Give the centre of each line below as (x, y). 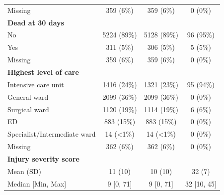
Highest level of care (43, 72)
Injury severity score (43, 158)
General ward (28, 97)
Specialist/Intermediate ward (52, 134)
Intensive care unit (36, 84)
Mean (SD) (24, 171)
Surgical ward (28, 109)
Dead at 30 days (36, 22)
